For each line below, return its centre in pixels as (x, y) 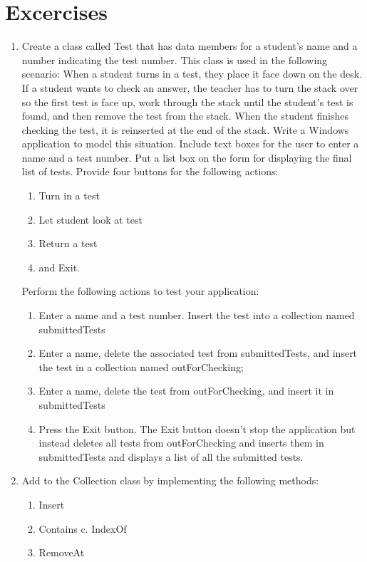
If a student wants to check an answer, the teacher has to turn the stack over (190, 87)
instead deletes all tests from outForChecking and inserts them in (181, 443)
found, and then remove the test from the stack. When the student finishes (185, 116)
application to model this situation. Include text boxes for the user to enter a (190, 144)
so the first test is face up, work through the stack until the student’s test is (187, 102)
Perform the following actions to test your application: (140, 291)
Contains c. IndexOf (83, 528)
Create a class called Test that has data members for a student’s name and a (190, 46)
